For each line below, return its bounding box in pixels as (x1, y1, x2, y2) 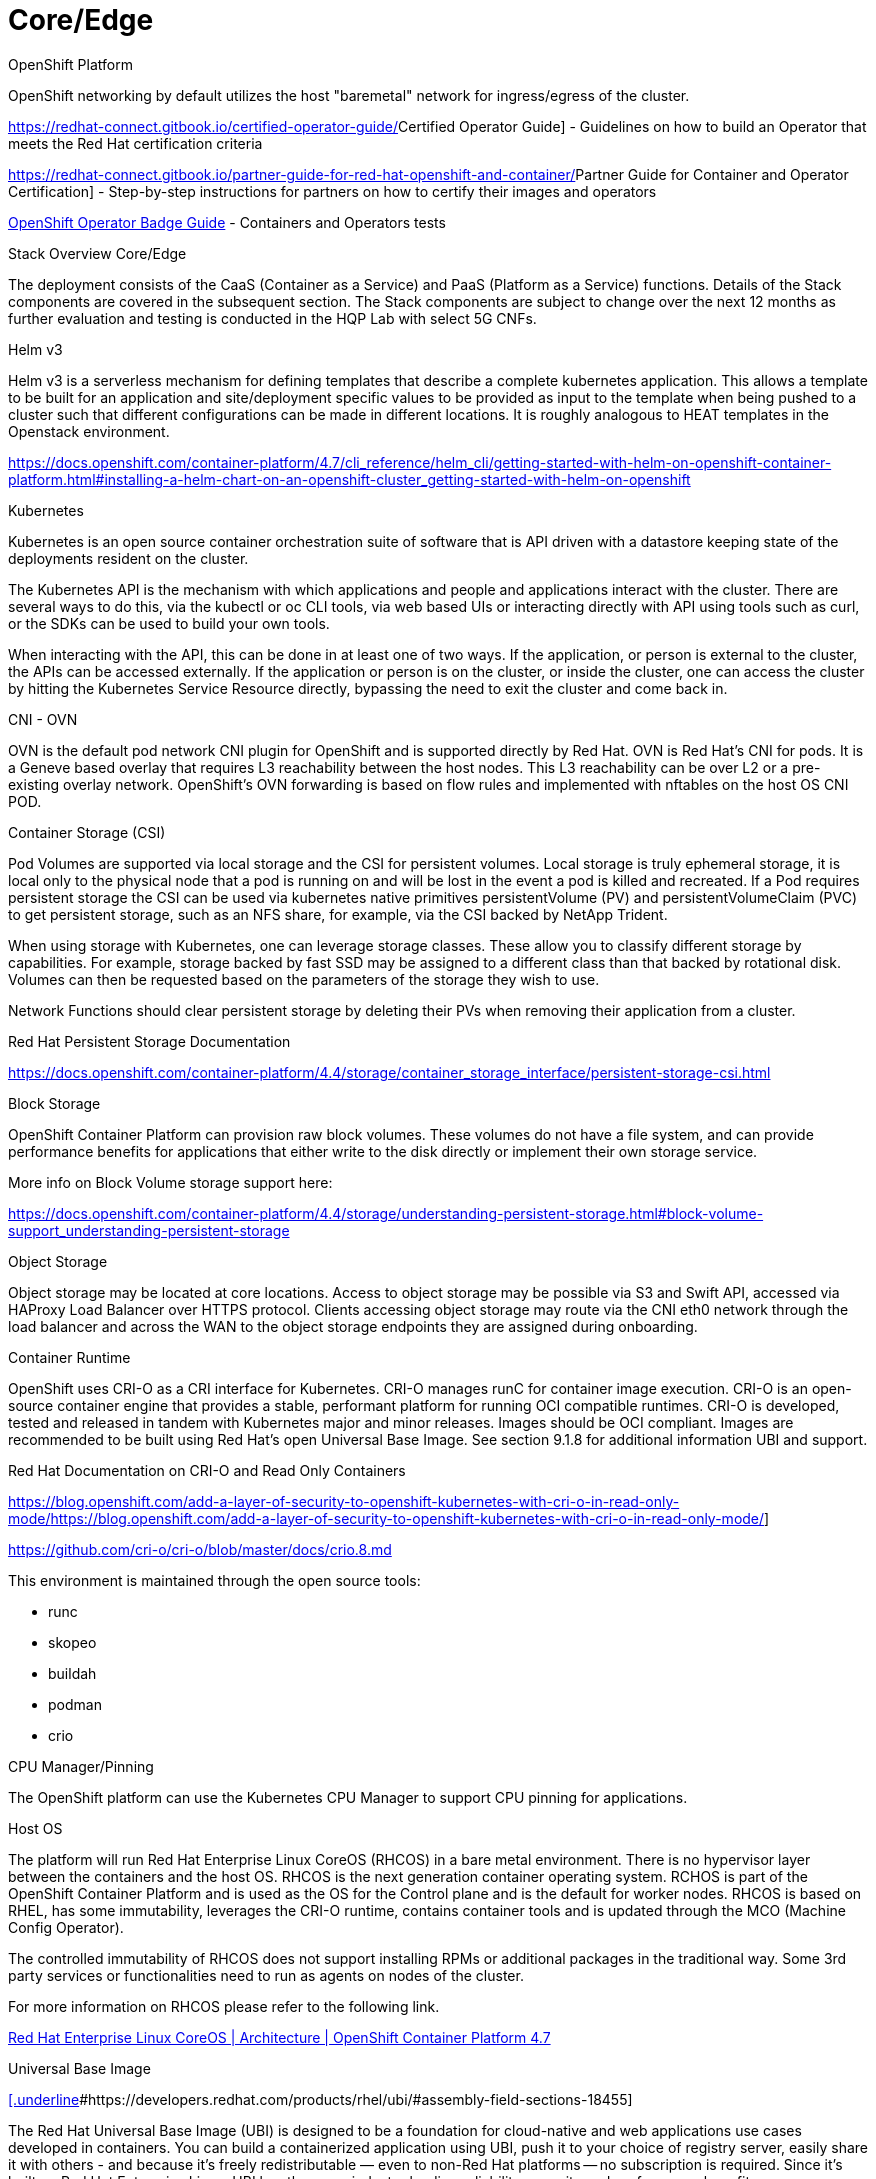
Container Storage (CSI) (8, 823, 166, 841)
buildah (48, 1664, 97, 1682)
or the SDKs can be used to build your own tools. (8, 614, 330, 632)
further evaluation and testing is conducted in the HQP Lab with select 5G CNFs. (8, 309, 537, 327)
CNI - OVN (8, 710, 78, 728)
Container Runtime (8, 1348, 131, 1366)
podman (48, 1695, 102, 1713)
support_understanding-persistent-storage (8, 1221, 290, 1239)
